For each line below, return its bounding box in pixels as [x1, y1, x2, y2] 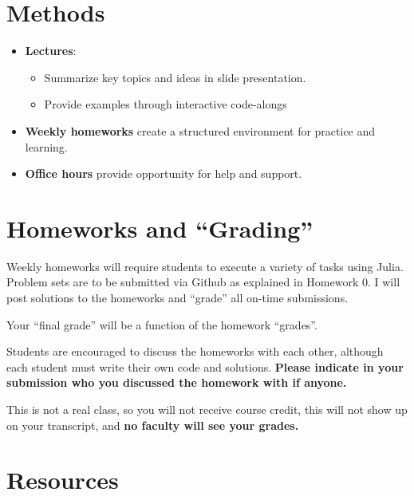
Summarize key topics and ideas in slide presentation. [44, 69, 306, 85]
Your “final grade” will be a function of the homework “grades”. [6, 316, 317, 333]
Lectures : [25, 42, 77, 59]
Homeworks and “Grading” [6, 211, 313, 244]
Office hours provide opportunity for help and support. [25, 165, 302, 182]
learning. [25, 138, 68, 155]
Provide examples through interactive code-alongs [44, 96, 287, 112]
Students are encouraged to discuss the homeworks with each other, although [6, 343, 384, 360]
